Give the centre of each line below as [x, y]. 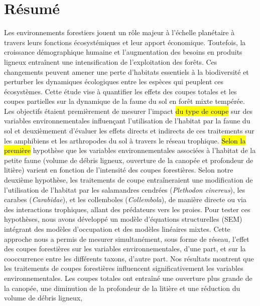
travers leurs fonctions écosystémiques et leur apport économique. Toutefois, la [125, 42]
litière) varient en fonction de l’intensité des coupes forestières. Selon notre [119, 170]
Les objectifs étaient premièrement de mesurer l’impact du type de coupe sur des [128, 111]
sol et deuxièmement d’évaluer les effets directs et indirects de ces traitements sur [129, 131]
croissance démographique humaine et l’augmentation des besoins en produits [123, 52]
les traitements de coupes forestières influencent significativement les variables [124, 268]
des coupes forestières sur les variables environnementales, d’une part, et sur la [125, 249]
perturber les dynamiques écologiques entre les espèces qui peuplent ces [114, 82]
